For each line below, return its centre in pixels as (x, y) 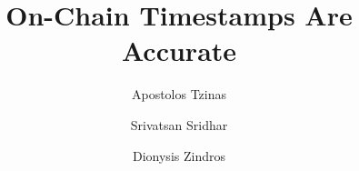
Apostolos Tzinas (179, 94)
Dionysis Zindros (179, 155)
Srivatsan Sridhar (179, 124)
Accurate (179, 50)
